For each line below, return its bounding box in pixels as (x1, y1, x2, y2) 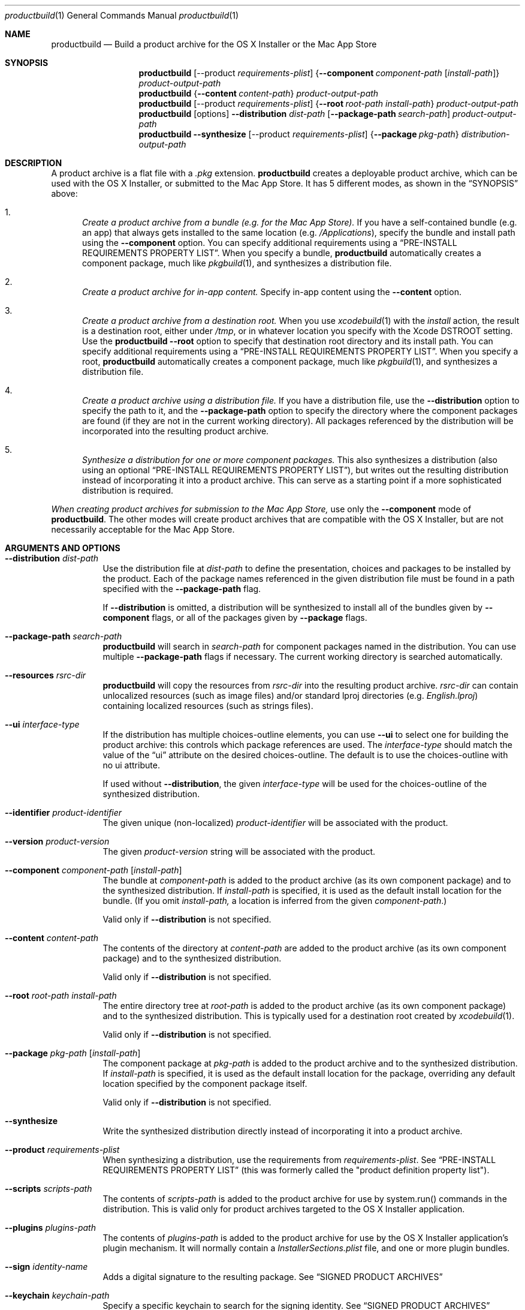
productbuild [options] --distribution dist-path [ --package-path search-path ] (138, 109, 451, 119)
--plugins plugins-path (5, 1222, 96, 1233)
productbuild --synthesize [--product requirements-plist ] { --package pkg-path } (138, 129, 459, 139)
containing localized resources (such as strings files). (102, 701, 313, 711)
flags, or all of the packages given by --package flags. (152, 612, 367, 623)
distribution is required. (82, 485, 174, 495)
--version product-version (5, 836, 110, 846)
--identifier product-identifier (5, 807, 122, 818)
